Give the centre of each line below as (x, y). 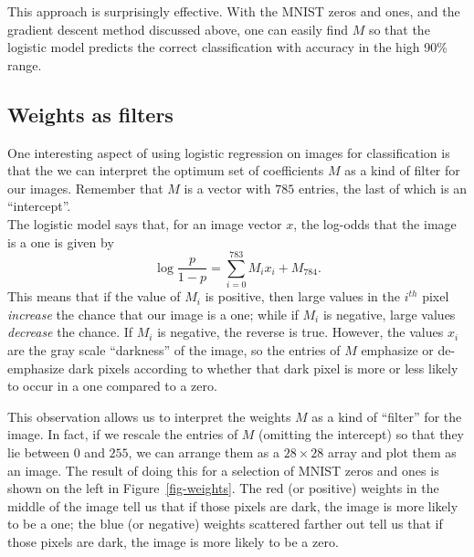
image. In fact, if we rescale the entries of (123, 434)
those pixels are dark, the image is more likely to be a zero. (173, 541)
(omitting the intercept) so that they (361, 434)
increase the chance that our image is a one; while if (153, 314)
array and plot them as (392, 452)
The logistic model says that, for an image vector (145, 223)
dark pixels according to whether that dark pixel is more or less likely (263, 368)
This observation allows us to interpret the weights (149, 416)
